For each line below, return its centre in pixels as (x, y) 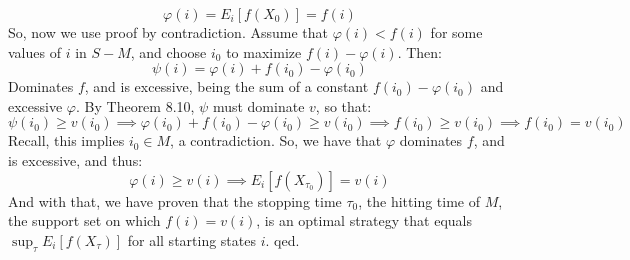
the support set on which (84, 220)
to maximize (264, 51)
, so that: (343, 105)
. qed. (282, 239)
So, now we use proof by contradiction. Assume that (168, 32)
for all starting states (191, 239)
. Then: (419, 51)
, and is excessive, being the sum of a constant (226, 86)
